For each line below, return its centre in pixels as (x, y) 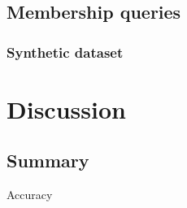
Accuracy (30, 195)
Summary (48, 160)
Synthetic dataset (65, 52)
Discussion (66, 108)
